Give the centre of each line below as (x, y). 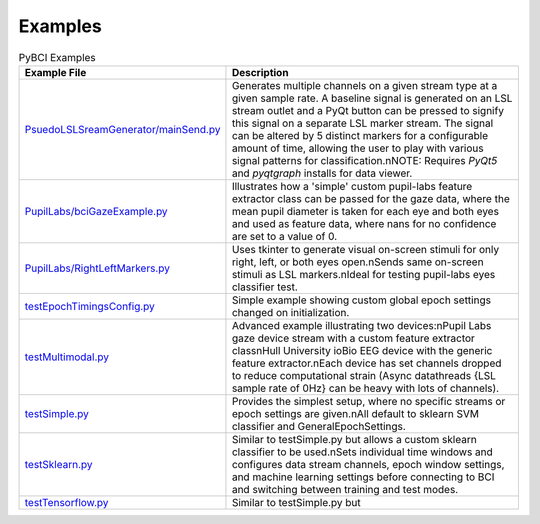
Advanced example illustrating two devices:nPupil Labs (361, 325)
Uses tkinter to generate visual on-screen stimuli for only (365, 249)
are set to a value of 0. (284, 236)
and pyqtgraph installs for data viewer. (322, 173)
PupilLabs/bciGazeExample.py (96, 211)
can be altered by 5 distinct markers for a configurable (360, 135)
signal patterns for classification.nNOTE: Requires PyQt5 (364, 160)
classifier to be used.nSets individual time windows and (362, 452)
